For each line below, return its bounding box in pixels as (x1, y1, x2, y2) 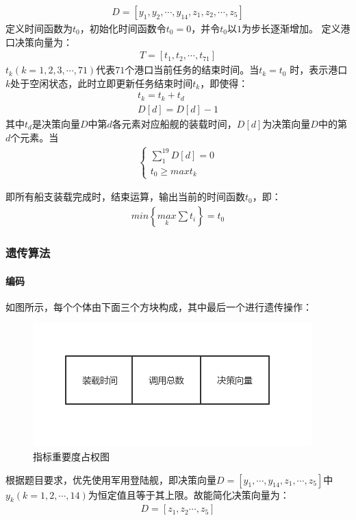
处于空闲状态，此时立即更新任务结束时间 (10, 75, 193, 90)
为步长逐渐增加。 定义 (241, 21, 341, 36)
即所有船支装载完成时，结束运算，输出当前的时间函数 (5, 189, 245, 204)
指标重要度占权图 (33, 449, 110, 463)
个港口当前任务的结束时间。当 (125, 62, 259, 77)
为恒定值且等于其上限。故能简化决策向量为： (88, 487, 290, 501)
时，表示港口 (290, 62, 348, 77)
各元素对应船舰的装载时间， (112, 116, 237, 130)
